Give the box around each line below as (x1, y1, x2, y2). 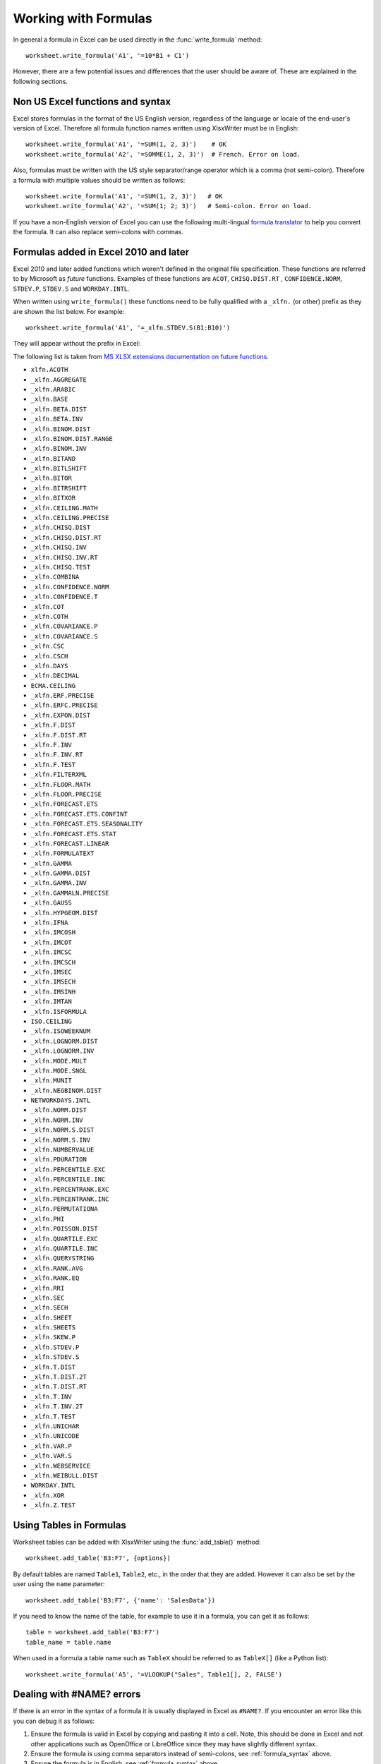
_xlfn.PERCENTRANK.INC (30, 1195, 109, 1203)
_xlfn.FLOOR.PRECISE (30, 790, 102, 798)
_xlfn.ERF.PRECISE (30, 691, 95, 700)
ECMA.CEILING (30, 682, 76, 689)
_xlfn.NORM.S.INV (30, 1136, 91, 1144)
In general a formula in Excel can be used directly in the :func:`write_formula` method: (13, 35, 262, 44)
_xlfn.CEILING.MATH (30, 504, 98, 512)
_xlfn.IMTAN (30, 998, 72, 1005)
